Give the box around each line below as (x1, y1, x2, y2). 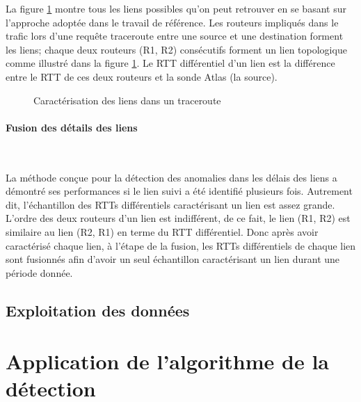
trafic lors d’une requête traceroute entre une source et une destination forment (6, 29, 344, 43)
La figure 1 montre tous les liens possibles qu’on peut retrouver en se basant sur (6, 1, 346, 15)
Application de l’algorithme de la (6, 347, 329, 376)
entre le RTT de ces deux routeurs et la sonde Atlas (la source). (6, 69, 278, 83)
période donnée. (6, 265, 73, 280)
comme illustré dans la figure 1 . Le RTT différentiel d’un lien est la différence (6, 56, 335, 70)
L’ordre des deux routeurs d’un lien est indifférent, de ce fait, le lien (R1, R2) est (6, 211, 351, 225)
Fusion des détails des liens (6, 120, 138, 134)
